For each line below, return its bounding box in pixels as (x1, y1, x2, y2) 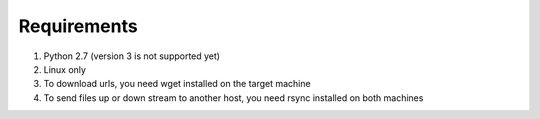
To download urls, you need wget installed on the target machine (43, 78, 311, 90)
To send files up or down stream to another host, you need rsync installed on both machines (43, 91, 424, 104)
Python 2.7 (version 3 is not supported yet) (43, 50, 220, 62)
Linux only (43, 63, 87, 75)
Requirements (18, 15, 139, 37)
